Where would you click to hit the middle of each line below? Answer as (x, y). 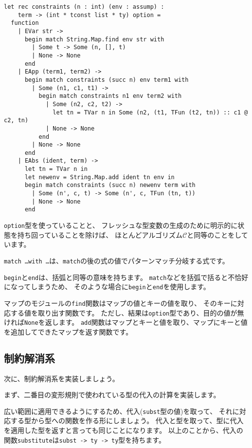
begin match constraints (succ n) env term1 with (107, 80)
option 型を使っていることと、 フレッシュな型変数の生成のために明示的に (121, 225)
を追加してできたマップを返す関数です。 (68, 331)
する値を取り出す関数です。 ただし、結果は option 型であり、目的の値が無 (127, 312)
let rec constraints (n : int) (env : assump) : (84, 7)
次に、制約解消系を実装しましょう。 (62, 378)
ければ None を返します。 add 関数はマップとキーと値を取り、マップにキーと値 (126, 322)
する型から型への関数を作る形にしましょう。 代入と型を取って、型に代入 (127, 420)
